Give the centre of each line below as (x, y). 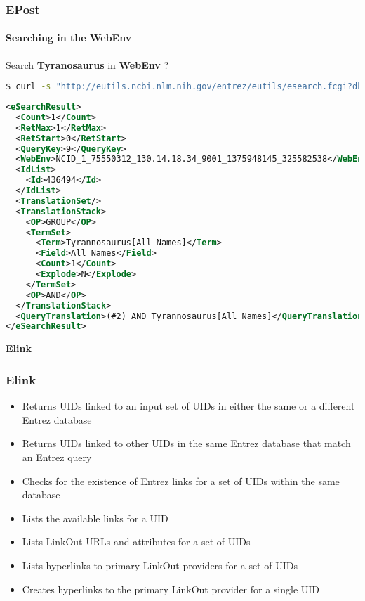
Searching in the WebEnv (69, 38)
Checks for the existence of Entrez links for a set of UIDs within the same (181, 480)
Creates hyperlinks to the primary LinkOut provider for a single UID (171, 589)
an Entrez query (57, 457)
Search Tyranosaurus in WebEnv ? (87, 64)
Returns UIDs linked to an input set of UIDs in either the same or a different (188, 406)
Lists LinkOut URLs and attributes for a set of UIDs (136, 542)
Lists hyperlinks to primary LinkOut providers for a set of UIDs (160, 565)
